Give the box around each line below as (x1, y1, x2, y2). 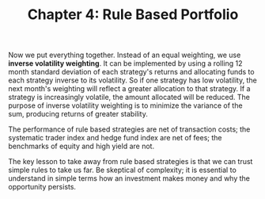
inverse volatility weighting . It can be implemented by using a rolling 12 (8, 59, 243, 68)
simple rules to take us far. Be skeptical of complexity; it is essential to (8, 165, 237, 175)
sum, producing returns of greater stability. (8, 109, 148, 119)
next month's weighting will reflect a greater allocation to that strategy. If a (8, 84, 251, 94)
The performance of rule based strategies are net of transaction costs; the (8, 124, 251, 134)
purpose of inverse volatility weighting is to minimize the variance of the (8, 101, 243, 110)
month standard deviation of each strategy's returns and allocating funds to (8, 67, 255, 77)
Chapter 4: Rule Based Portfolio (27, 6, 239, 24)
